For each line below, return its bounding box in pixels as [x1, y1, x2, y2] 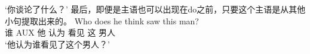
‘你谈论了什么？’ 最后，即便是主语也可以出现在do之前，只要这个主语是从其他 [5, 3, 306, 15]
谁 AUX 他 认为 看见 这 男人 [5, 26, 116, 39]
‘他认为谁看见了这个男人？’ [5, 37, 110, 50]
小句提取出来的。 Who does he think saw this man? [5, 14, 199, 27]
